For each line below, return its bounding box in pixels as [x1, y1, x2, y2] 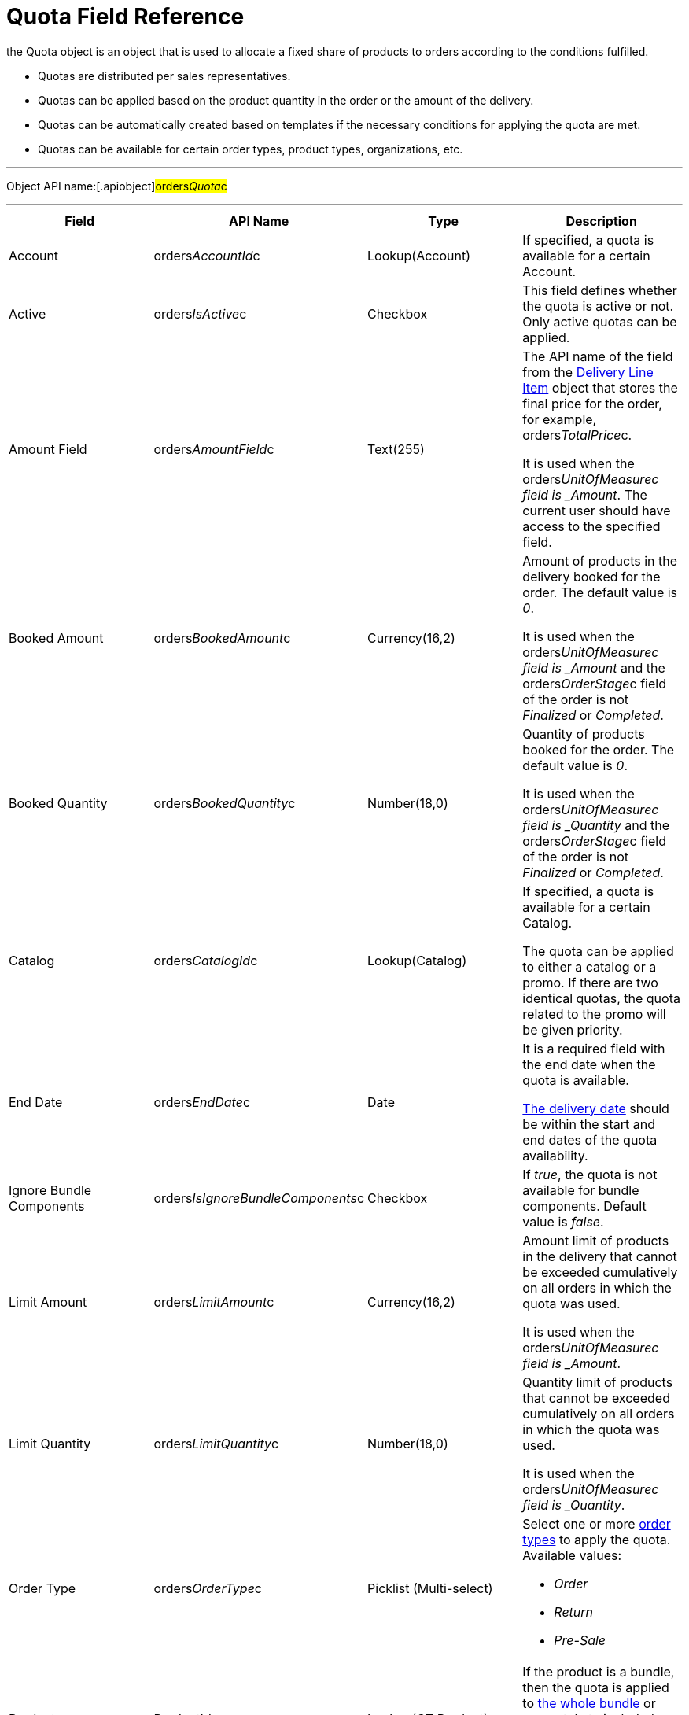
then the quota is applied [522, 1679, 669, 1695]
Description [566, 212, 637, 229]
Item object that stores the [522, 379, 678, 396]
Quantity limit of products [522, 1374, 673, 1390]
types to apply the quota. [522, 1531, 671, 1547]
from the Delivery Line [522, 363, 654, 380]
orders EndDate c [153, 1094, 251, 1110]
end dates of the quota [522, 1131, 658, 1148]
